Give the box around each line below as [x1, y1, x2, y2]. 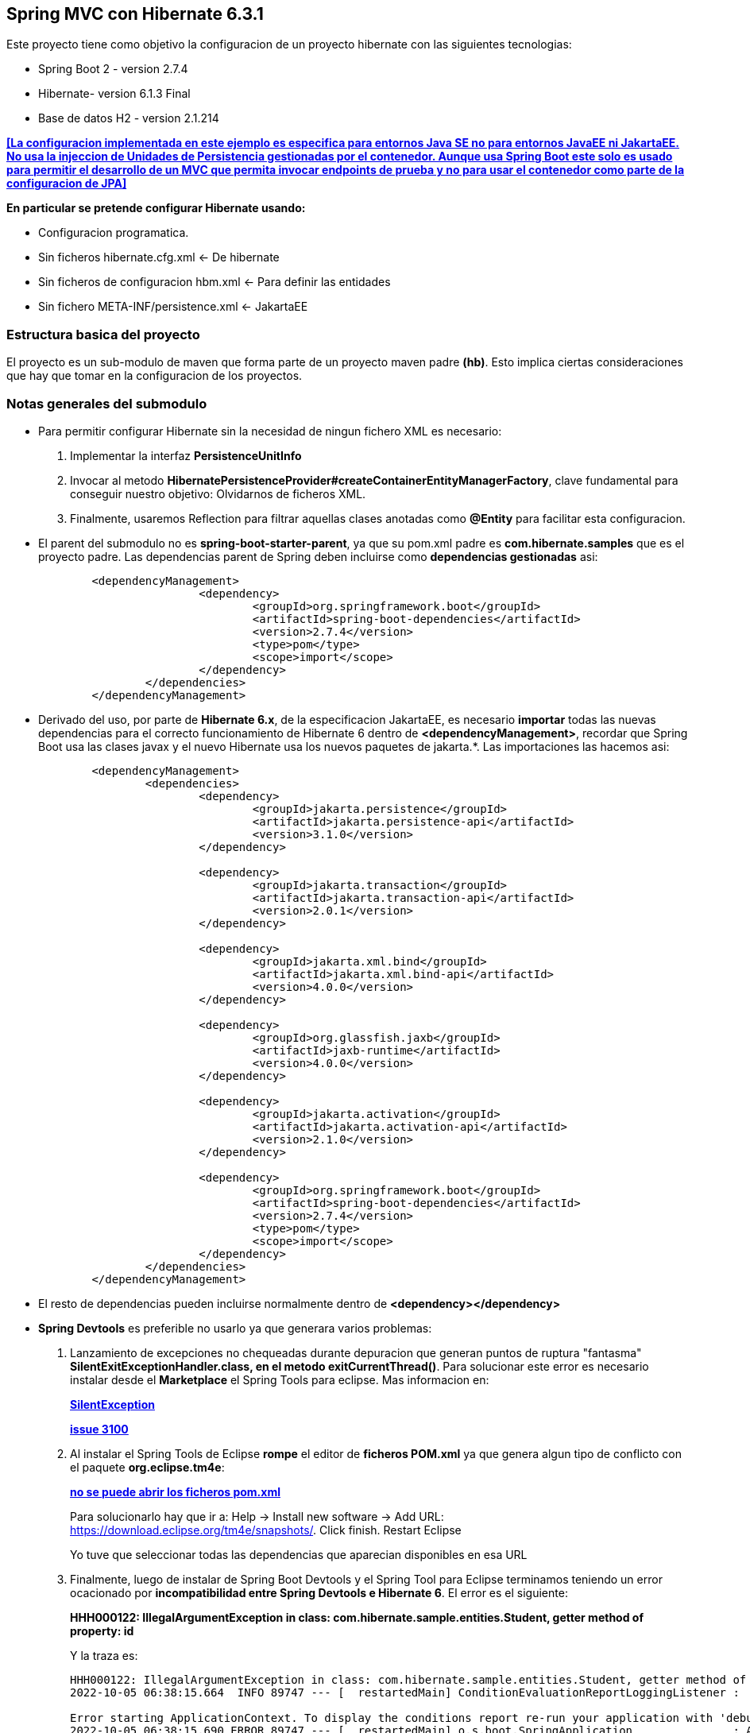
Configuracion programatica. [38, 226, 189, 240]
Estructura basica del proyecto [6, 326, 200, 342]
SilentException [70, 1397, 155, 1411]
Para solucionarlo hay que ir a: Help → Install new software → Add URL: [70, 1509, 444, 1523]
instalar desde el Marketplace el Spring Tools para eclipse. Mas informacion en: [70, 1372, 489, 1387]
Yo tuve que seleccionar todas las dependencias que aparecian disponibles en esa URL [70, 1547, 528, 1561]
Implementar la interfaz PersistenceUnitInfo [70, 448, 302, 462]
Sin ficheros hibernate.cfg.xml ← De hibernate [38, 250, 280, 265]
